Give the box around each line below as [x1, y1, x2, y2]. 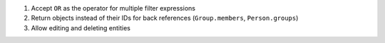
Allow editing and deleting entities [31, 23, 131, 32]
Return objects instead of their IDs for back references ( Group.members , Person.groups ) [31, 14, 299, 23]
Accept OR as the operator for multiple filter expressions [31, 4, 196, 12]
